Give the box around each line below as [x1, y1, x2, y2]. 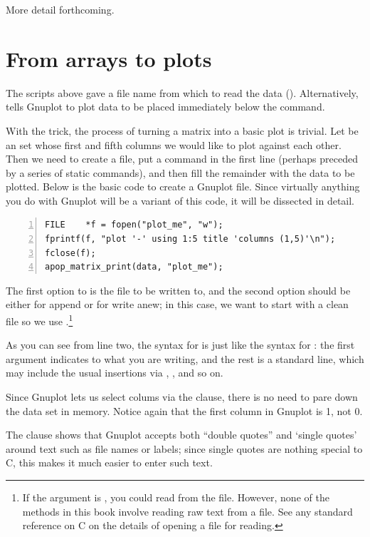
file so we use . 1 [6, 312, 73, 328]
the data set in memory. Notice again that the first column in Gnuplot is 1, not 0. [6, 403, 363, 418]
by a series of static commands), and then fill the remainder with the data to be [6, 165, 355, 180]
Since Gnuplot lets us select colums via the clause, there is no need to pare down [6, 389, 358, 404]
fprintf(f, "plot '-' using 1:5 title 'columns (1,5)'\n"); [45, 234, 336, 245]
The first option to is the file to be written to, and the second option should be [6, 282, 351, 297]
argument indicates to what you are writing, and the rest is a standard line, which [6, 351, 364, 366]
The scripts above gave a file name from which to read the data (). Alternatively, [6, 85, 359, 100]
